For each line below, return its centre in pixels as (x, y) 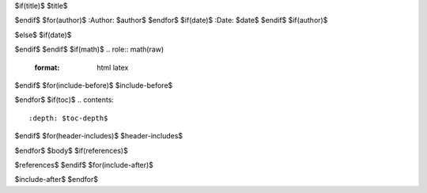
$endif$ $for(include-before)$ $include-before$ (94, 85)
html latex (113, 67)
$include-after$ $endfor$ (57, 180)
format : (47, 67)
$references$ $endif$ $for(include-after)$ (84, 165)
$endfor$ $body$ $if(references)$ (71, 150)
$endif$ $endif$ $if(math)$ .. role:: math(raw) (89, 49)
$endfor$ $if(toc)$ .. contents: (64, 100)
